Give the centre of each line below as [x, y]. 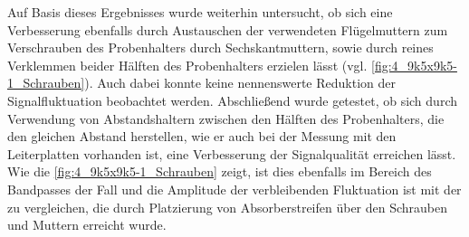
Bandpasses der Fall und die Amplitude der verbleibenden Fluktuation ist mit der [234, 189]
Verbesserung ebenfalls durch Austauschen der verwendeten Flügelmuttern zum [228, 29]
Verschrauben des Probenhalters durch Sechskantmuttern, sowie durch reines [220, 47]
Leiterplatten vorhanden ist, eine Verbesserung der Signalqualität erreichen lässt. [232, 153]
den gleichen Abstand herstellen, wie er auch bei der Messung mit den [202, 136]
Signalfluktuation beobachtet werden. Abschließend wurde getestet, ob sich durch [232, 100]
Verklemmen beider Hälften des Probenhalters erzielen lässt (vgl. [187, 65]
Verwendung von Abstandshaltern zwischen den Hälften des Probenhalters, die [226, 118]
